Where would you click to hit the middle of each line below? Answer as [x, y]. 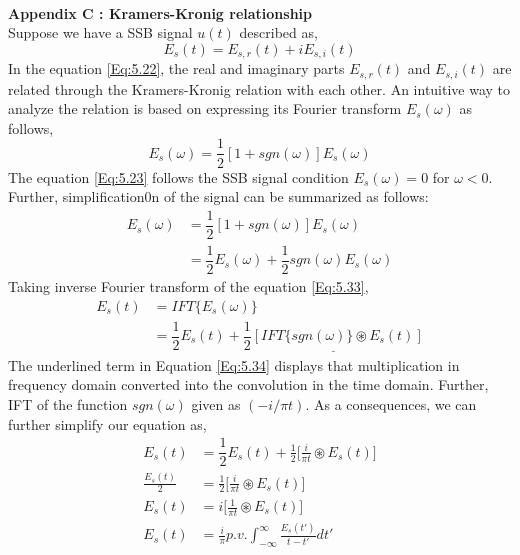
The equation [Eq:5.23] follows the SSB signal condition [178, 176]
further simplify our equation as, [107, 423]
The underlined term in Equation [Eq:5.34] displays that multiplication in [234, 364]
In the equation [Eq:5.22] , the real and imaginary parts [176, 68]
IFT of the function [68, 404]
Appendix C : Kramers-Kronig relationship [160, 12]
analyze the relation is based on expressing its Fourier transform [205, 108]
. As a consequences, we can [391, 404]
